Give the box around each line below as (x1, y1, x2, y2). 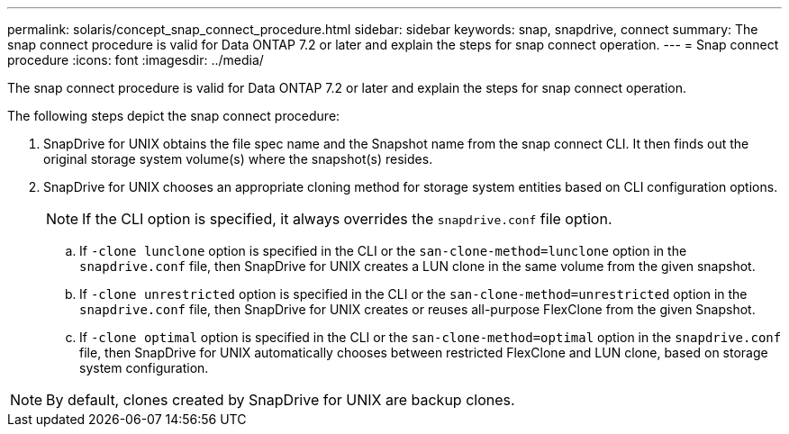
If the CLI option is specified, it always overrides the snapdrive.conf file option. (82, 210, 612, 228)
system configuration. (79, 360, 209, 375)
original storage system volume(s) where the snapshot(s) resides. (43, 151, 433, 167)
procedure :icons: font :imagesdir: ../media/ (7, 52, 264, 68)
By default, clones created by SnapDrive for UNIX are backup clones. (46, 391, 515, 409)
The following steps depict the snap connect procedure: (7, 108, 340, 123)
